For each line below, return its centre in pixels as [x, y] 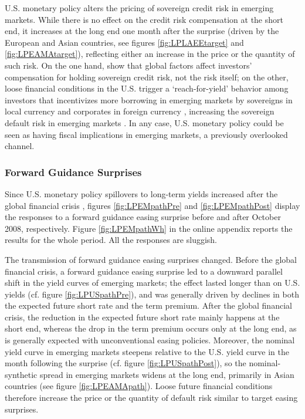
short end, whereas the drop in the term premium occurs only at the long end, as [151, 328]
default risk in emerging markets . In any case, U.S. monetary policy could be [144, 122]
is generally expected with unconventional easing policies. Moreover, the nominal [150, 340]
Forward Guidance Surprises [73, 172]
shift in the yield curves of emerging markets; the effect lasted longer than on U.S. [152, 283]
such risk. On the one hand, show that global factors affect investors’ [128, 65]
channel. [20, 146]
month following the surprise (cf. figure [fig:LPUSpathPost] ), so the [126, 363]
